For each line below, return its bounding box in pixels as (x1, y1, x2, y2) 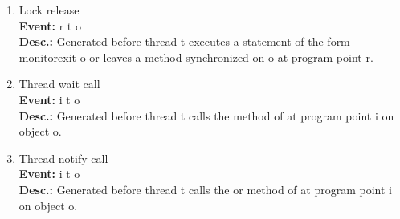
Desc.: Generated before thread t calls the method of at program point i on (18, 107, 394, 124)
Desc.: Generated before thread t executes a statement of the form (18, 33, 350, 50)
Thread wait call (18, 75, 100, 92)
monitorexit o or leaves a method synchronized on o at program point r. (18, 48, 373, 65)
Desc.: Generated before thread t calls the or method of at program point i (18, 180, 392, 197)
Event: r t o (18, 17, 81, 34)
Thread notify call (18, 149, 108, 166)
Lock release (18, 2, 80, 18)
